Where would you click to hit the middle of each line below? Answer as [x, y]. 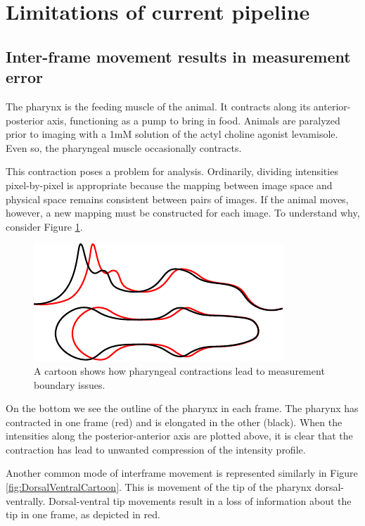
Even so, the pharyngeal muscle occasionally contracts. [124, 147]
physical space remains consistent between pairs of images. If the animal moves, [177, 199]
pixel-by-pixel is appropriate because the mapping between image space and [169, 185]
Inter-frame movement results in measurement [178, 56]
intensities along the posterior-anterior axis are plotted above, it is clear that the [179, 436]
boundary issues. [70, 384]
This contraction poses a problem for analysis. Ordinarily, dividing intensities [172, 171]
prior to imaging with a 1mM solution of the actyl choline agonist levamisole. [172, 134]
